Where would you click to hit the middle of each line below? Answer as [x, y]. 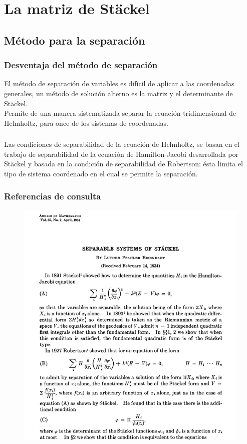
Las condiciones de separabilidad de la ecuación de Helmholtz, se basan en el [122, 144]
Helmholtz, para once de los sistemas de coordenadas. [86, 123]
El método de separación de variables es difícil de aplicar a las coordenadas [119, 83]
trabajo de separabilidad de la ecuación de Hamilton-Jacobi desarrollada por [121, 154]
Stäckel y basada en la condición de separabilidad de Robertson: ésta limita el [124, 164]
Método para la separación [75, 40]
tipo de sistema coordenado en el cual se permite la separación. [101, 174]
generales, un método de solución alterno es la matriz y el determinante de [118, 93]
